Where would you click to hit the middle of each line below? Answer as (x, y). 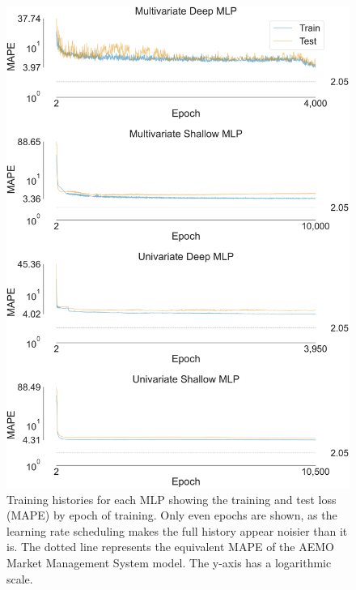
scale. (20, 578)
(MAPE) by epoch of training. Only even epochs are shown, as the (172, 515)
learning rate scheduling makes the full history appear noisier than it (177, 530)
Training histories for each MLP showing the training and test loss (172, 499)
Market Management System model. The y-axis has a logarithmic (169, 562)
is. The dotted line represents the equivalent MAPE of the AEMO (170, 547)
